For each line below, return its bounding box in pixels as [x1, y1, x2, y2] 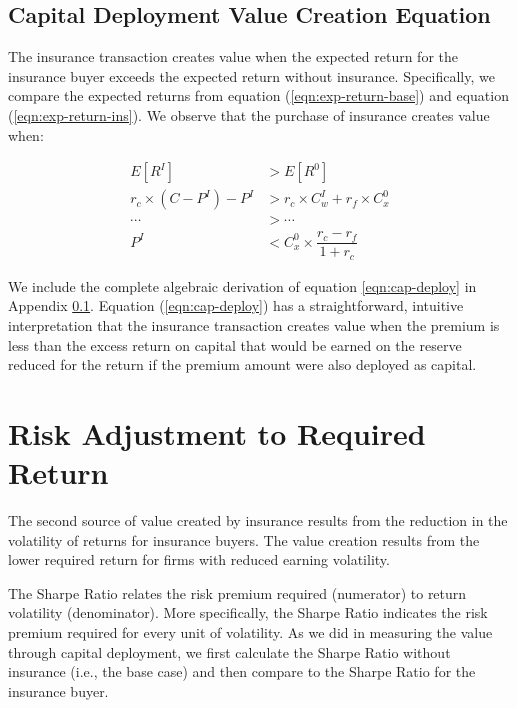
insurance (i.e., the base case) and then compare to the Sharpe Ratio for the [8, 661, 476, 682]
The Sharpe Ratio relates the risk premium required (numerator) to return [8, 582, 467, 603]
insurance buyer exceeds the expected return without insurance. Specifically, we [8, 65, 495, 86]
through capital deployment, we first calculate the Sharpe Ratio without [8, 641, 451, 662]
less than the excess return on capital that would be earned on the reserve [8, 334, 462, 355]
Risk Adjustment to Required [8, 412, 426, 453]
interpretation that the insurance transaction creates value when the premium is [8, 315, 500, 335]
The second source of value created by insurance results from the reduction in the [8, 510, 508, 531]
